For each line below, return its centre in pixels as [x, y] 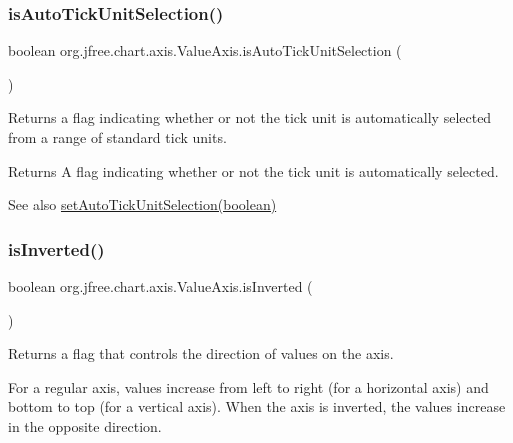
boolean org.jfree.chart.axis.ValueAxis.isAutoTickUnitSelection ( [205, 50]
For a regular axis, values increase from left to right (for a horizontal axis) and [248, 386]
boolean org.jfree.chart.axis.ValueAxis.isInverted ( [160, 286]
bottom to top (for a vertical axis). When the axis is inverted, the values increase [257, 406]
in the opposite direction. [85, 425]
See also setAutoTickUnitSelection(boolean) [142, 204]
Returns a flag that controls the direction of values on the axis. [201, 353]
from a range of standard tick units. [117, 137]
